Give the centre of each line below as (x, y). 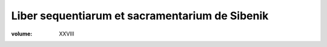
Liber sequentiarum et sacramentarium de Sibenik (140, 16)
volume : (22, 34)
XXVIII (67, 34)
